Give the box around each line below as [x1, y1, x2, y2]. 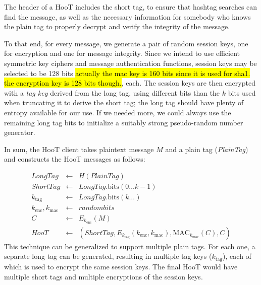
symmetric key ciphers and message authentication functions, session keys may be [4, 57, 257, 68]
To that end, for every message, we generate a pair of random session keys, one [4, 38, 248, 48]
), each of [223, 251, 251, 261]
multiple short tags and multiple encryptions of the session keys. [4, 271, 203, 281]
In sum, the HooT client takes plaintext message [4, 144, 154, 154]
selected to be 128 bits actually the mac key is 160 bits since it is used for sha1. [4, 67, 250, 78]
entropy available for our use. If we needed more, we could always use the [4, 107, 231, 117]
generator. [4, 127, 35, 137]
